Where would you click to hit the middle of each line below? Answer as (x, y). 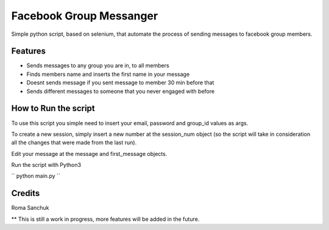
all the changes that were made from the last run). (74, 143)
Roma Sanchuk (30, 208)
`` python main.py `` (36, 176)
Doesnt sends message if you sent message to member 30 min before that (120, 83)
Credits (26, 193)
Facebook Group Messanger (85, 16)
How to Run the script (53, 108)
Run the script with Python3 (46, 165)
